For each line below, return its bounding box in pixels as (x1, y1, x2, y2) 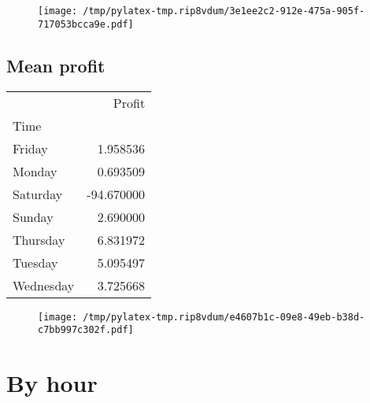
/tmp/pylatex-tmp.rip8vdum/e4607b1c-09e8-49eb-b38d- (83, 311, 365, 323)
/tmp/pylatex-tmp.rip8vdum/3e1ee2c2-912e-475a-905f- (83, 6, 365, 17)
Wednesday (13, 275, 75, 294)
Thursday (13, 230, 65, 249)
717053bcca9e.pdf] (38, 18, 134, 30)
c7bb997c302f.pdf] (38, 324, 134, 336)
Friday (13, 139, 48, 157)
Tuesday (13, 253, 58, 272)
